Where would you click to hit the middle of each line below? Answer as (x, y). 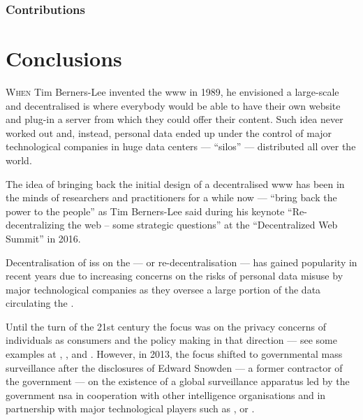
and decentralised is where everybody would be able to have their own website (173, 105)
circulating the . (40, 303)
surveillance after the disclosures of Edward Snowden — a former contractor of (174, 367)
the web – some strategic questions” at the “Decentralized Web (203, 225)
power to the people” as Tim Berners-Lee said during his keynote (145, 211)
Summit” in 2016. (43, 238)
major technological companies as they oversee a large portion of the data (163, 289)
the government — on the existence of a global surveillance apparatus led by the (178, 381)
